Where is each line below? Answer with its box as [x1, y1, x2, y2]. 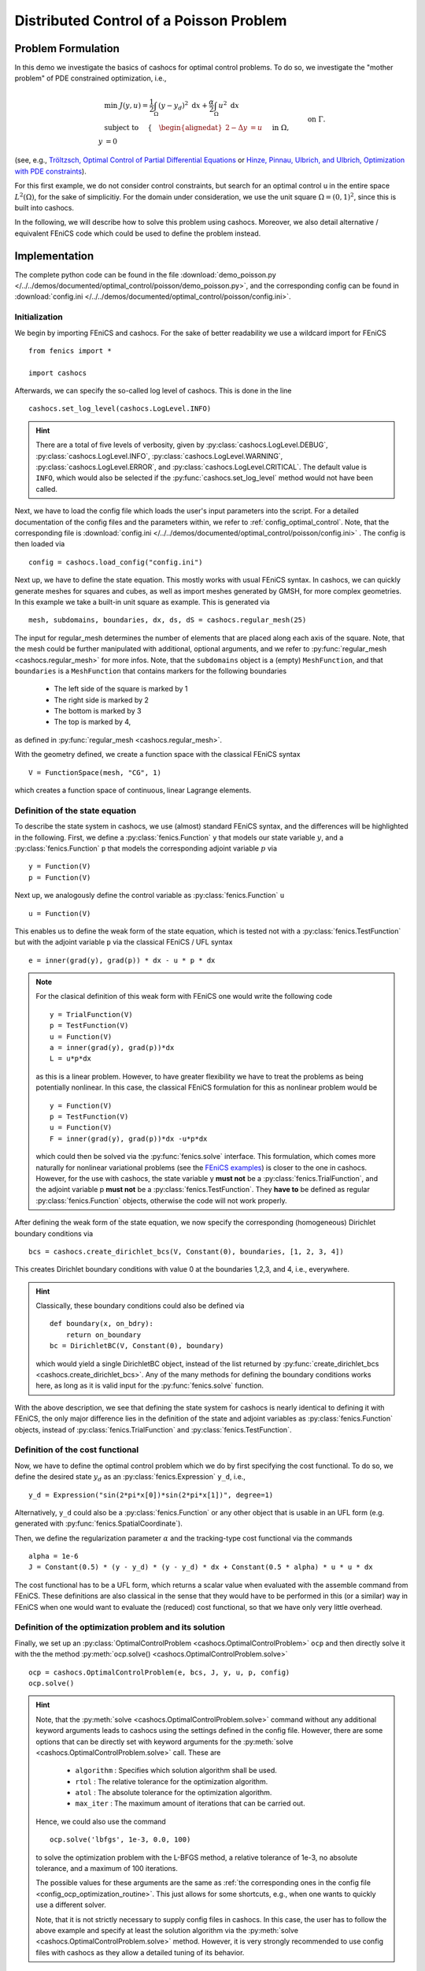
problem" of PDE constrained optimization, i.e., [14, 73, 167, 83]
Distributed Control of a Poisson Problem [14, 12, 287, 29]
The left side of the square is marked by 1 [54, 684, 188, 694]
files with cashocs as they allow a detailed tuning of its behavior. [35, 1947, 245, 1957]
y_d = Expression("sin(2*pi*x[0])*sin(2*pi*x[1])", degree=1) [28, 1490, 274, 1500]
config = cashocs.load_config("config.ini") [28, 557, 204, 567]
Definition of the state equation [14, 805, 137, 816]
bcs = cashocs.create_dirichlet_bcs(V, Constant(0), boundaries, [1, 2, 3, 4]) [28, 1246, 344, 1256]
